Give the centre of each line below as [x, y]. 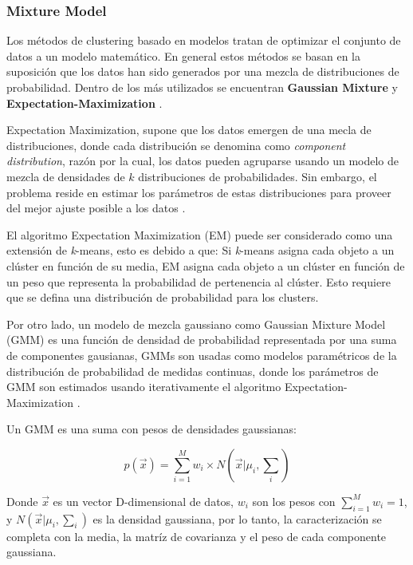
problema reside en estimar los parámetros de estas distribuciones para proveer [199, 192]
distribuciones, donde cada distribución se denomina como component [176, 145]
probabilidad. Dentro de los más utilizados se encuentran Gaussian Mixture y [202, 87]
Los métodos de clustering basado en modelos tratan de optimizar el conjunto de [204, 40]
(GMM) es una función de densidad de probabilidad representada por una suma [202, 340]
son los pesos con [294, 501]
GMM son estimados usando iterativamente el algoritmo [144, 387]
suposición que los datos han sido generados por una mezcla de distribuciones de [203, 71]
